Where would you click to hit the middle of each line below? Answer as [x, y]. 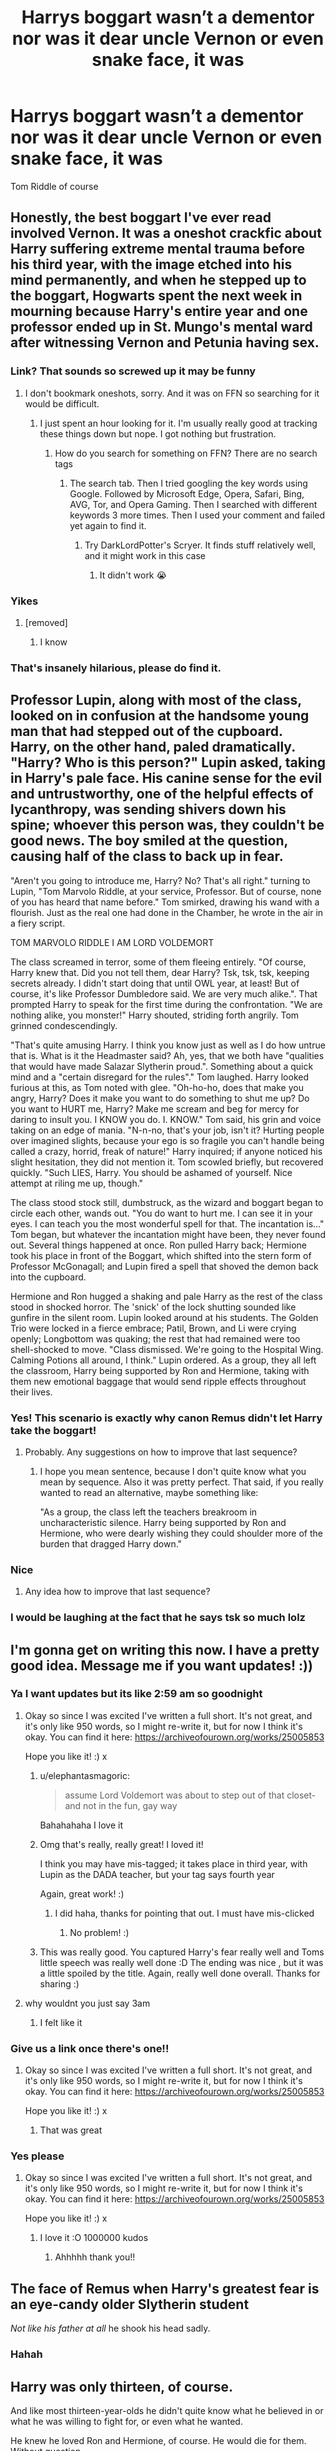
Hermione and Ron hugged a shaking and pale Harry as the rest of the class [166, 1296]
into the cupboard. [48, 1277]
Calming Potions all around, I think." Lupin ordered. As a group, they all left [163, 1360]
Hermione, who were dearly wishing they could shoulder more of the [181, 1533]
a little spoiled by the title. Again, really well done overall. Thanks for [180, 1973]
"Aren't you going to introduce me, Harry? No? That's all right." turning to [160, 880]
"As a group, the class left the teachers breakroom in [148, 1512]
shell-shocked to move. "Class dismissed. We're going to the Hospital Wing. [167, 1349]
